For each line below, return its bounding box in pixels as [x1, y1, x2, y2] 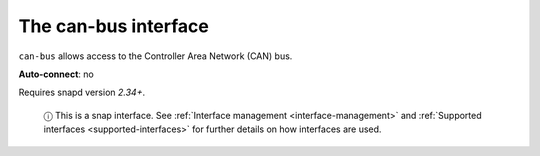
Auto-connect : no [18, 68, 94, 80]
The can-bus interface [18, 15, 209, 37]
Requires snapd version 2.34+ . [18, 86, 145, 99]
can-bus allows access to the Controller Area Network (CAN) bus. [18, 50, 293, 62]
